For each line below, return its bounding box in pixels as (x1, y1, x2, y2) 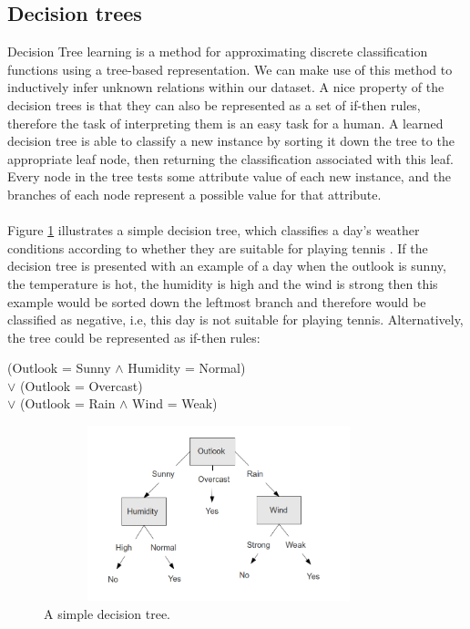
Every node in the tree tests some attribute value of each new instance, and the (7, 167, 452, 186)
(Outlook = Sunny (7, 358, 111, 377)
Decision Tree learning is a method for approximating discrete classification (7, 42, 428, 61)
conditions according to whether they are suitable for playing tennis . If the (7, 238, 428, 257)
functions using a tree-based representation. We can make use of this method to (7, 59, 453, 78)
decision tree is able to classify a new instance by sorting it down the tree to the (7, 131, 455, 150)
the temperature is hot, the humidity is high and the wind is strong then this (7, 273, 438, 293)
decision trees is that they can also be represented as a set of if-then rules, (7, 95, 421, 114)
